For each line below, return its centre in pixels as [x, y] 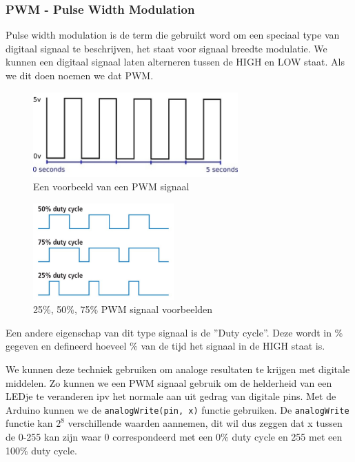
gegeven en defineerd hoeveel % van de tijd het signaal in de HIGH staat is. [165, 346]
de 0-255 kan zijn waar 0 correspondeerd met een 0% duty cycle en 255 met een [174, 436]
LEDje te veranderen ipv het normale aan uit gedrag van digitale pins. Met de [171, 396]
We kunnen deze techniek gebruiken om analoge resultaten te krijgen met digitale [178, 369]
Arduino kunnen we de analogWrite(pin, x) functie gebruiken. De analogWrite [177, 409]
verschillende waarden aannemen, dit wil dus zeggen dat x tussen [205, 423]
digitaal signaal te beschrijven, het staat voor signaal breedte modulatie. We [166, 48]
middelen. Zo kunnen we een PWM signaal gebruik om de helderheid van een [169, 382]
